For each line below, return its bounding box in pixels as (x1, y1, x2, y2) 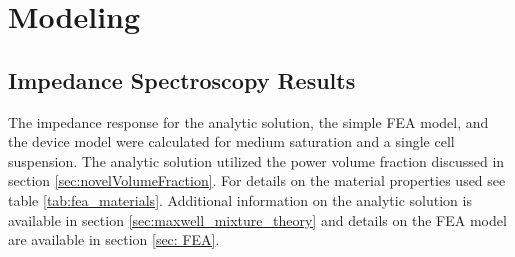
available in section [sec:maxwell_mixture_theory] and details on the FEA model (8, 209, 507, 230)
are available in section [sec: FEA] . (8, 229, 220, 250)
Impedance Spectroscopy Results (8, 64, 356, 95)
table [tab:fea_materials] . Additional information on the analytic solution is (8, 189, 472, 210)
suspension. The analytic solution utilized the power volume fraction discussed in (8, 150, 505, 171)
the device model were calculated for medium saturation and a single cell (8, 131, 455, 152)
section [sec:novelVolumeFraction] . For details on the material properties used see (8, 170, 506, 191)
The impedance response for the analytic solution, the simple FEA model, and (8, 111, 489, 132)
